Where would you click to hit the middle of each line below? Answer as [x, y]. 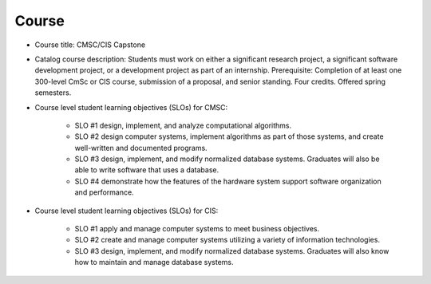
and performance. [105, 192]
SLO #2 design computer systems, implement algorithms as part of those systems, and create [229, 136]
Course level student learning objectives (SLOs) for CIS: [127, 211]
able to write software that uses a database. [147, 170]
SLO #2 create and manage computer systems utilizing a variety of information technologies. [227, 240]
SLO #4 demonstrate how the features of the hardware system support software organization [228, 181]
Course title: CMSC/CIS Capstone [90, 45]
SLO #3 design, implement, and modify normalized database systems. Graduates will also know [232, 250]
